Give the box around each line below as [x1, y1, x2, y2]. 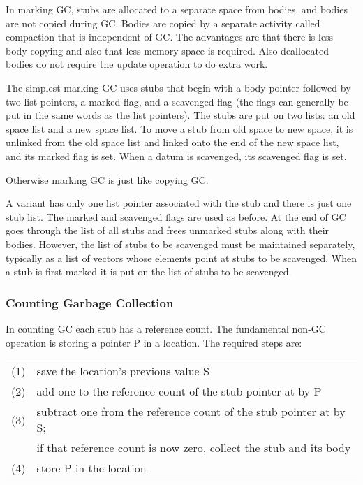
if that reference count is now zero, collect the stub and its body [36, 440, 351, 456]
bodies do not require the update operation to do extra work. [6, 57, 268, 71]
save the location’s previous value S [36, 363, 209, 379]
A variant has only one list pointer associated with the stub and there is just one [6, 196, 352, 210]
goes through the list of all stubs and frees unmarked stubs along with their [6, 223, 329, 238]
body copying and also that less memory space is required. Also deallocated [6, 43, 329, 57]
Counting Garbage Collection [6, 294, 174, 311]
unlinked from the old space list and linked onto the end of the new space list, [6, 135, 339, 150]
